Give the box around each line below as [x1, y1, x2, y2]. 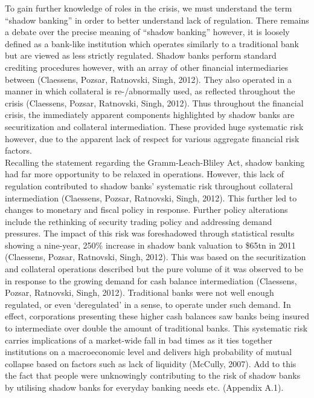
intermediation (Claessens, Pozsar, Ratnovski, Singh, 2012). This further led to [5, 191, 297, 204]
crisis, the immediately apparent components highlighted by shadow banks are [5, 108, 295, 121]
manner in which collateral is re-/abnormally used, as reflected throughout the [5, 85, 295, 97]
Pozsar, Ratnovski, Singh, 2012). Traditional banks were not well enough [5, 286, 274, 299]
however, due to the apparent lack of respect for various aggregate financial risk [5, 132, 300, 145]
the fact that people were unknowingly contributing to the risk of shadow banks [5, 369, 301, 382]
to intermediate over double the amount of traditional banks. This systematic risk [5, 322, 308, 334]
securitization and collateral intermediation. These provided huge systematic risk [5, 120, 304, 132]
